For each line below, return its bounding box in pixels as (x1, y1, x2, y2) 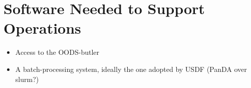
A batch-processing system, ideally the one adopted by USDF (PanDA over (15, 63, 247, 74)
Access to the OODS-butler (15, 47, 99, 57)
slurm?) (15, 73, 39, 84)
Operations (4, 18, 81, 38)
